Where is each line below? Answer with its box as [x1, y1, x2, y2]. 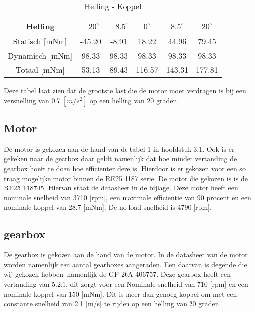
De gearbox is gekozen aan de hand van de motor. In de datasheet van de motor [4, 250, 248, 260]
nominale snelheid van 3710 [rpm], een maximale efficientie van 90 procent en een [4, 192, 251, 202]
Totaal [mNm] [16, 64, 64, 75]
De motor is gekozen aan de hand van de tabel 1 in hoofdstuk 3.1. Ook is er [4, 143, 235, 154]
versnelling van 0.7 [4, 95, 61, 105]
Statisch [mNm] [13, 35, 67, 47]
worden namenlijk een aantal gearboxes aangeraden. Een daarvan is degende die [4, 259, 247, 269]
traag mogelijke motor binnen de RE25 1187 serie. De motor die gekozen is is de [4, 173, 248, 183]
